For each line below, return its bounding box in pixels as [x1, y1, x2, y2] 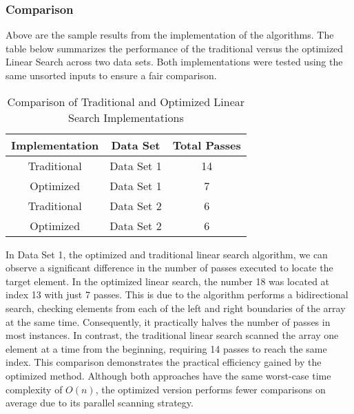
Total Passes [172, 136, 241, 153]
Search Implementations [68, 109, 184, 125]
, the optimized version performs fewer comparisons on [95, 382, 326, 396]
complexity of [6, 382, 63, 396]
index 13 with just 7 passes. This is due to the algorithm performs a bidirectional [6, 287, 348, 302]
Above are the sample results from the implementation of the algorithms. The [6, 28, 334, 42]
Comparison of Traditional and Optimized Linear [7, 93, 245, 110]
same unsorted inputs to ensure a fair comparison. [6, 68, 217, 82]
